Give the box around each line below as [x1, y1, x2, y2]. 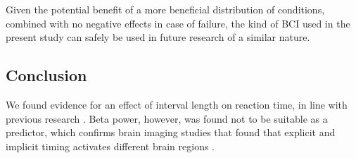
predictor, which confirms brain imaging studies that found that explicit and [6, 125, 336, 140]
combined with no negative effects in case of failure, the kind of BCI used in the [6, 16, 350, 30]
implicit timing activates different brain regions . [6, 138, 215, 153]
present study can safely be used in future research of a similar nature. [6, 30, 310, 44]
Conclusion [6, 64, 87, 86]
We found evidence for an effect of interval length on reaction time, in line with [6, 97, 348, 111]
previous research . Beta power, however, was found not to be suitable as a [6, 111, 328, 126]
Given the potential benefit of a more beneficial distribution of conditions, [6, 2, 325, 16]
